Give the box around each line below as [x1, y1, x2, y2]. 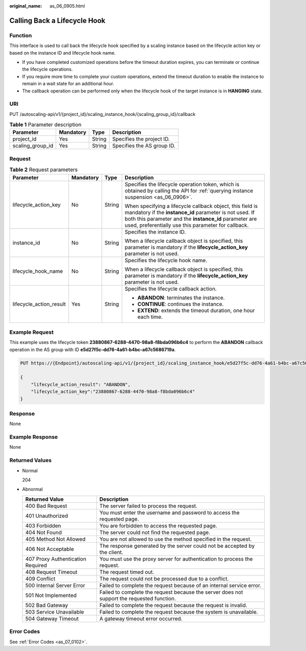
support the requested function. [99, 595, 176, 602]
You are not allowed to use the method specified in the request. [99, 536, 252, 543]
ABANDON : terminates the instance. [137, 294, 225, 301]
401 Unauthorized [25, 512, 68, 519]
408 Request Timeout [25, 568, 78, 575]
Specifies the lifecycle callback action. [124, 285, 217, 292]
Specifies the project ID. [112, 135, 170, 143]
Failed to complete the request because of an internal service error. [99, 582, 262, 589]
